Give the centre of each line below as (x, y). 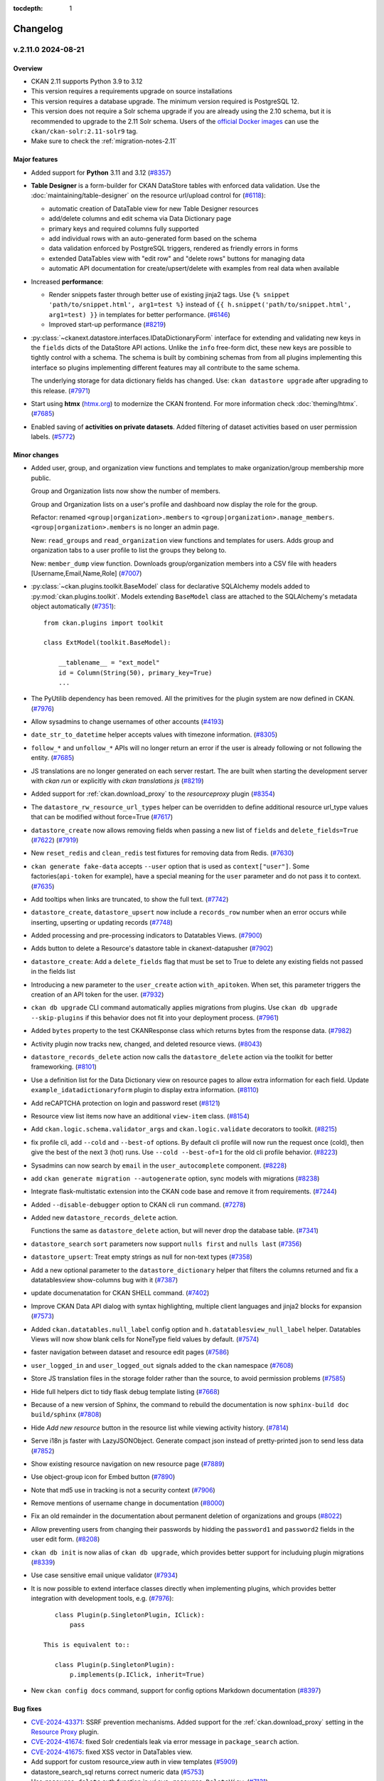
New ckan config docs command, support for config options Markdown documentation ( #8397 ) (176, 1691)
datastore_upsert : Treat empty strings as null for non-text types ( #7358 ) (142, 1257)
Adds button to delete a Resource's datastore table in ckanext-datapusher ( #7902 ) (152, 948)
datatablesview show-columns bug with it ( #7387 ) (105, 1280)
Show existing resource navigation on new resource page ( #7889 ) (128, 1463)
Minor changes (36, 455)
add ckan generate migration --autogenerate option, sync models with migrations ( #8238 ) (175, 1178)
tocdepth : (28, 8)
